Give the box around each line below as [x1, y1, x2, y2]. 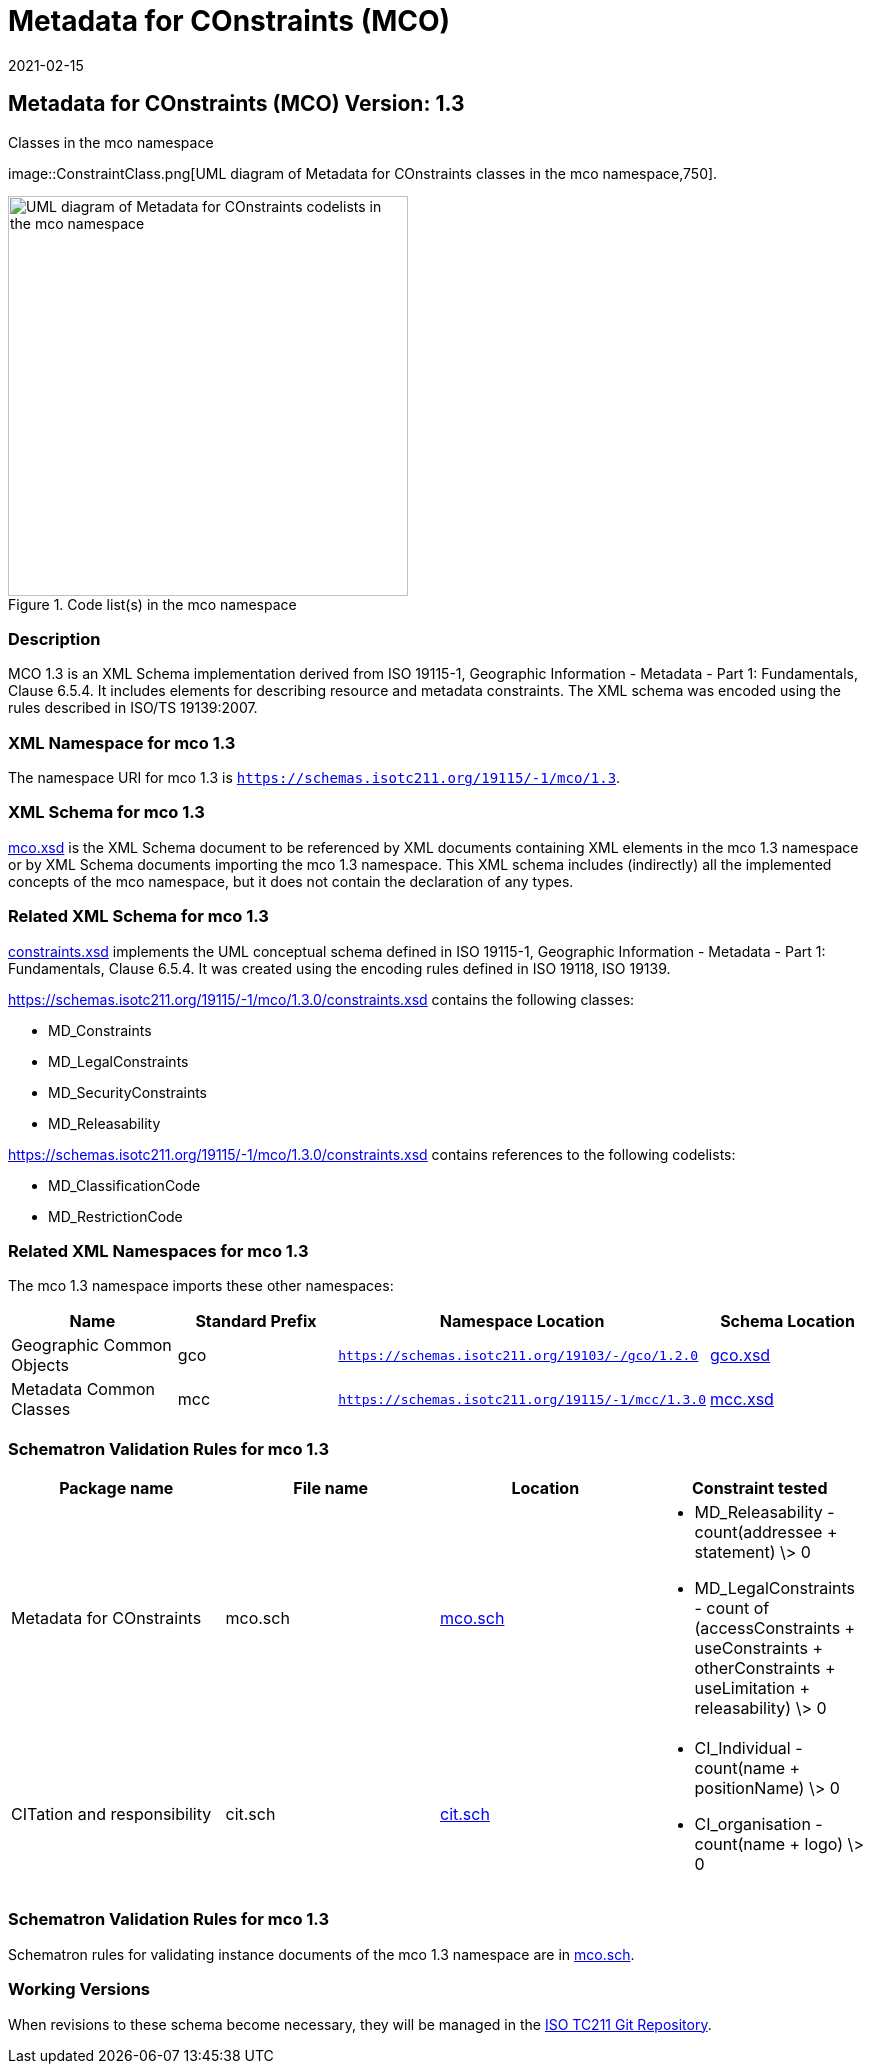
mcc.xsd [710, 1389, 774, 1410]
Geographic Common [11, 1335, 172, 1356]
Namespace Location [439, 1311, 605, 1332]
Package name [59, 1478, 174, 1499]
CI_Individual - [694, 1738, 803, 1759]
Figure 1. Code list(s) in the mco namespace [8, 595, 297, 613]
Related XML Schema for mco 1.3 [8, 906, 269, 927]
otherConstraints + [694, 1658, 836, 1679]
